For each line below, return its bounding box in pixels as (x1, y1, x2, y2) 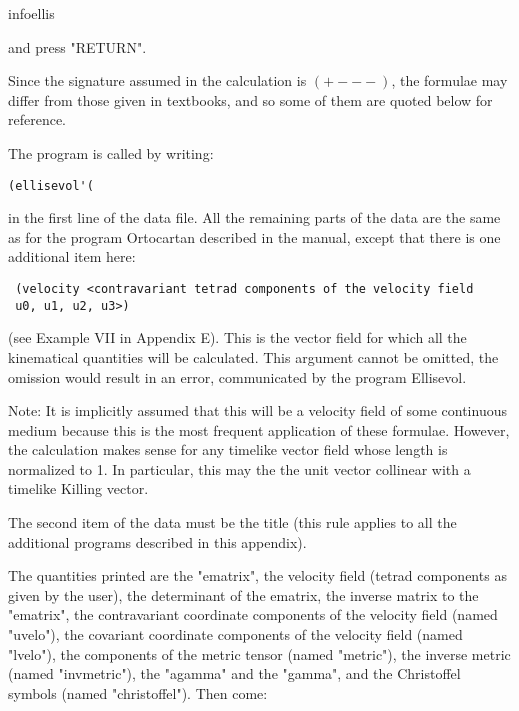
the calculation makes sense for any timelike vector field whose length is (8, 439, 448, 460)
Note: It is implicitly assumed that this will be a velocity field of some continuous (8, 400, 507, 421)
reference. (8, 109, 67, 130)
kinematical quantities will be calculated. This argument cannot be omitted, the (8, 346, 499, 367)
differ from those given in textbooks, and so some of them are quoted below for (8, 89, 493, 110)
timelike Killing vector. (8, 478, 149, 499)
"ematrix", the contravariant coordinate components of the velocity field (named (8, 604, 498, 625)
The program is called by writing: (8, 142, 214, 163)
